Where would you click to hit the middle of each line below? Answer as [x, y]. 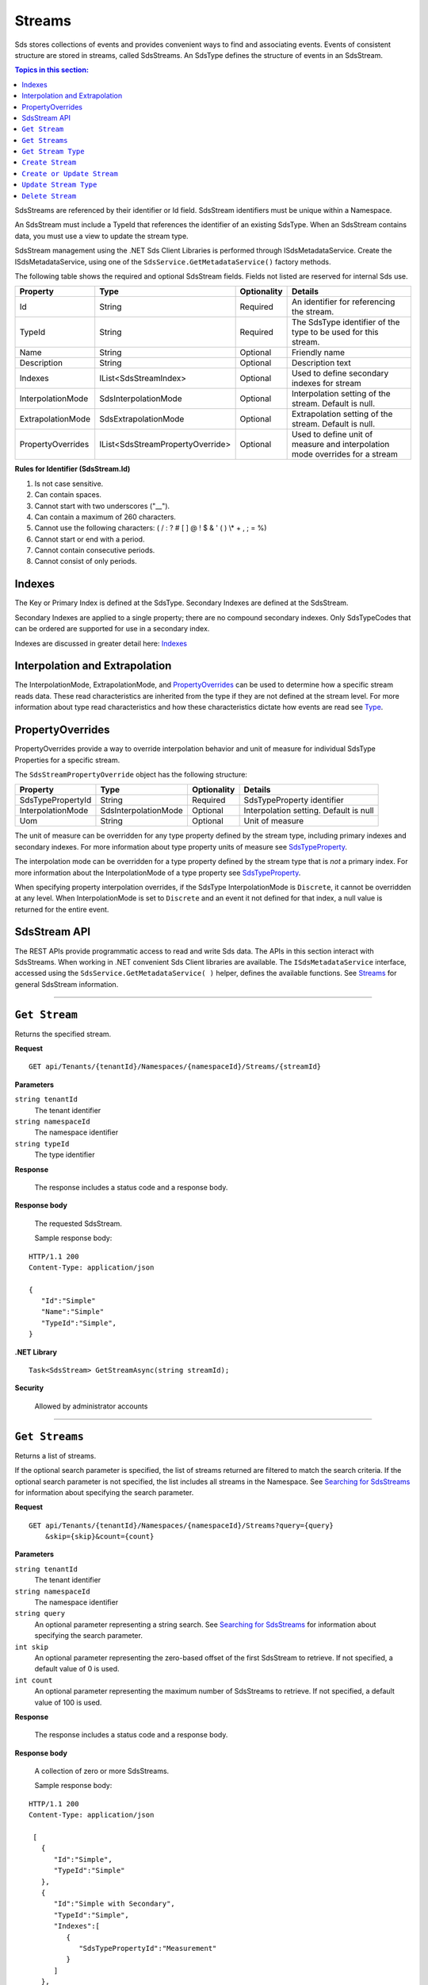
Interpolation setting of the [341, 394]
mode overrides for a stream [344, 454]
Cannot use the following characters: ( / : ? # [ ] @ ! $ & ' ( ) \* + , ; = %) [151, 528]
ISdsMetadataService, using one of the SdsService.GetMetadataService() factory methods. [173, 261]
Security [29, 1388]
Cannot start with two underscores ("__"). [102, 506]
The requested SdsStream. [78, 1224]
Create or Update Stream [70, 173]
